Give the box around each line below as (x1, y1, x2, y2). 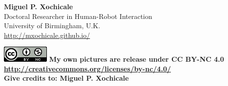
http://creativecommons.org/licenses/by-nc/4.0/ (4, 63, 171, 73)
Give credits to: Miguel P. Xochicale (4, 73, 129, 83)
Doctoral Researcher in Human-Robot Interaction (4, 11, 152, 21)
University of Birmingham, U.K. (4, 20, 101, 31)
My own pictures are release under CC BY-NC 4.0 (49, 54, 224, 64)
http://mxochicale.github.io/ (4, 30, 90, 40)
